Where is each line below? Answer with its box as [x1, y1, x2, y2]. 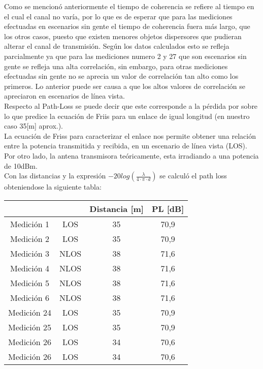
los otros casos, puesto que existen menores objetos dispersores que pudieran [4, 30, 242, 41]
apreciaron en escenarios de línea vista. [4, 90, 125, 101]
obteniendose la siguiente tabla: [4, 181, 102, 192]
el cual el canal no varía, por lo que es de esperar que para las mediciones [4, 11, 233, 21]
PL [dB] [151, 202, 184, 214]
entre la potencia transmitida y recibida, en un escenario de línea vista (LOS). [4, 140, 247, 151]
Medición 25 [8, 321, 51, 333]
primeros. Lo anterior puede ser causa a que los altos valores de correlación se [4, 80, 246, 91]
